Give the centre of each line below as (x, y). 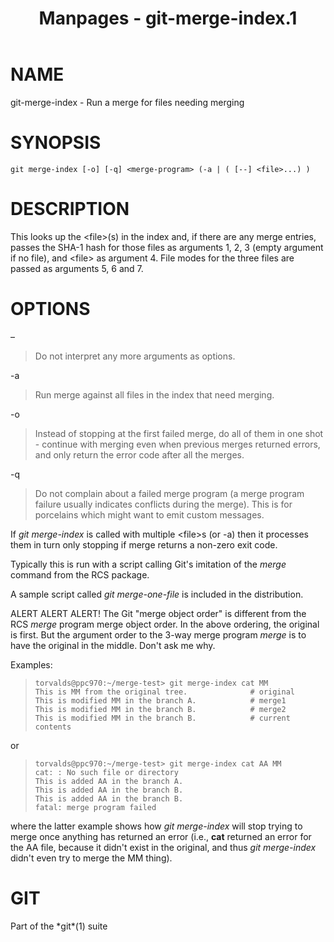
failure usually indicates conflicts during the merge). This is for (163, 504)
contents (53, 727)
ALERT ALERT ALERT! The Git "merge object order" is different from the (158, 613)
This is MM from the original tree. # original (165, 692)
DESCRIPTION (70, 209)
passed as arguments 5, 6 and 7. (77, 268)
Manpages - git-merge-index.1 (168, 18)
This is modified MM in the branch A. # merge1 (160, 700)
